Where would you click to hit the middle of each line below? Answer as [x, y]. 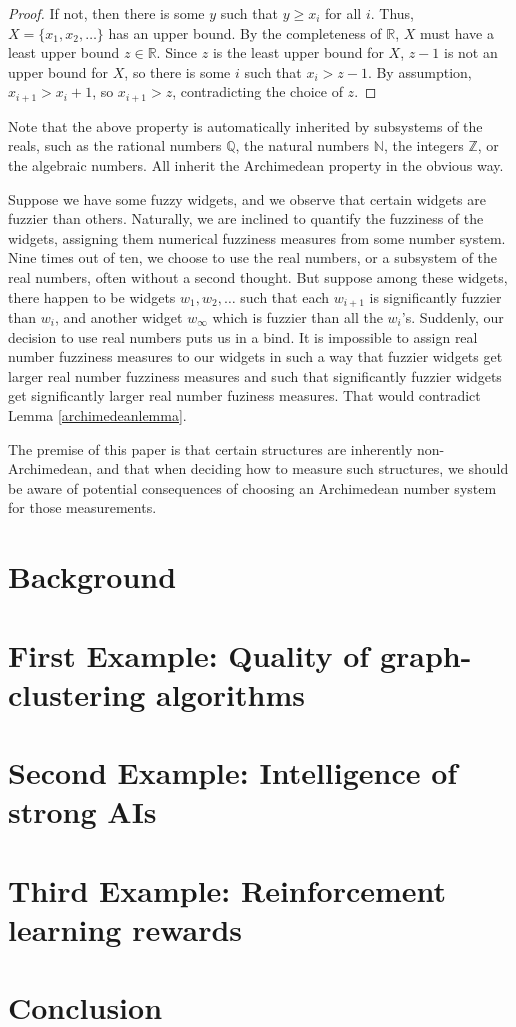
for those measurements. [82, 507]
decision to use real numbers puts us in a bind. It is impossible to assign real [243, 336]
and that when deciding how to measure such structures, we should [302, 468]
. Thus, [392, 13]
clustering [77, 693]
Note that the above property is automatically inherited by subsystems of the [245, 125]
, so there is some [177, 71]
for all [343, 13]
